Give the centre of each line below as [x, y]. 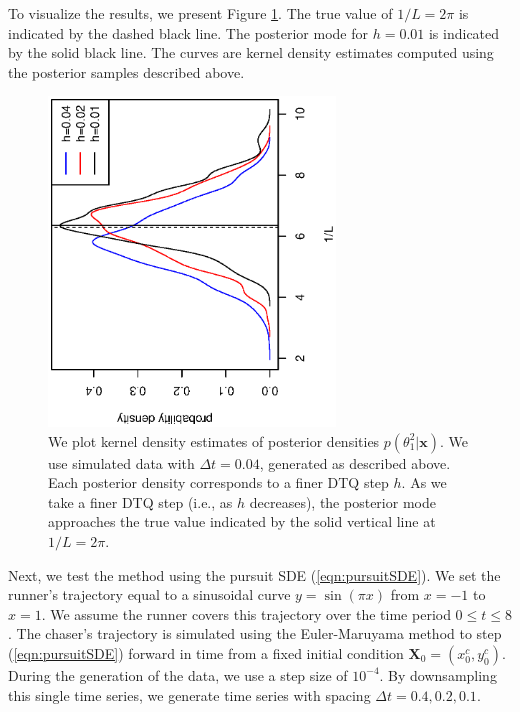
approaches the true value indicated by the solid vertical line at [242, 521]
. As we [424, 482]
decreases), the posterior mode [342, 501]
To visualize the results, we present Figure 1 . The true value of [200, 13]
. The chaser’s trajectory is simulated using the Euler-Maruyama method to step [255, 633]
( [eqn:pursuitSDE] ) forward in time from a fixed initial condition [206, 652]
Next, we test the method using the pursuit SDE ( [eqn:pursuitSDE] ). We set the [254, 574]
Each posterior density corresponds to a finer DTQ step [218, 482]
